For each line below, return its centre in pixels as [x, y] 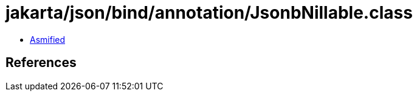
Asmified [48, 39]
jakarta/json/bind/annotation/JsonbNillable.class [209, 13]
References [41, 63]
